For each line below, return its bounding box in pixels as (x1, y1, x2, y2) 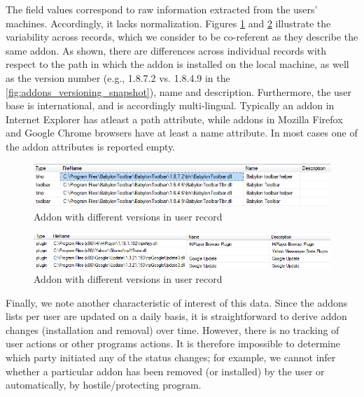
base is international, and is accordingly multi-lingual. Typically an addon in (6, 98, 335, 113)
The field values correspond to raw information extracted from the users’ (6, 2, 318, 16)
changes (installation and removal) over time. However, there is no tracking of (6, 322, 339, 337)
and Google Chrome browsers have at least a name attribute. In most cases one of (6, 125, 358, 140)
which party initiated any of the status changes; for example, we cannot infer (6, 349, 336, 364)
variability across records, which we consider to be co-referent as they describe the (6, 29, 358, 44)
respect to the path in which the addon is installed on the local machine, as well (6, 57, 349, 71)
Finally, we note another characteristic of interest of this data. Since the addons (6, 295, 348, 309)
